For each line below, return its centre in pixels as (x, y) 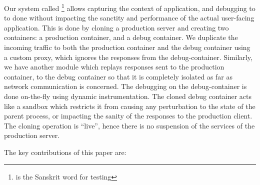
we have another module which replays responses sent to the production (114, 67)
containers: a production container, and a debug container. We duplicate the (121, 37)
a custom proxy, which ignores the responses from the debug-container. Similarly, (128, 57)
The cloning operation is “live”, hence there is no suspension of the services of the (129, 125)
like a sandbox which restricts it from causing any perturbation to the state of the (130, 106)
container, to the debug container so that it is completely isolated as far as (118, 76)
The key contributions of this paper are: (65, 152)
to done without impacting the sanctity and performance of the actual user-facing (129, 18)
